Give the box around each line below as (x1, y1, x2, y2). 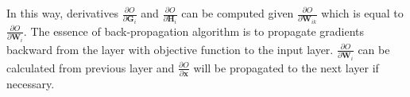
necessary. (6, 76, 55, 92)
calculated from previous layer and (6, 59, 175, 76)
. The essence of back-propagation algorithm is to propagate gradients (23, 22, 365, 39)
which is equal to (321, 5, 404, 21)
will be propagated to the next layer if (193, 59, 379, 76)
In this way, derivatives (6, 5, 118, 21)
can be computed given (181, 5, 294, 21)
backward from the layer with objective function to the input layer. (6, 41, 334, 57)
